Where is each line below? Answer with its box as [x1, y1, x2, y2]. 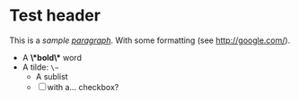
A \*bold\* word [22, 52, 83, 62]
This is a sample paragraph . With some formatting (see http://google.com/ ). [9, 35, 291, 46]
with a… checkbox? [47, 81, 119, 92]
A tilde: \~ [22, 62, 59, 72]
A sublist [35, 71, 69, 81]
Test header [9, 5, 101, 26]
